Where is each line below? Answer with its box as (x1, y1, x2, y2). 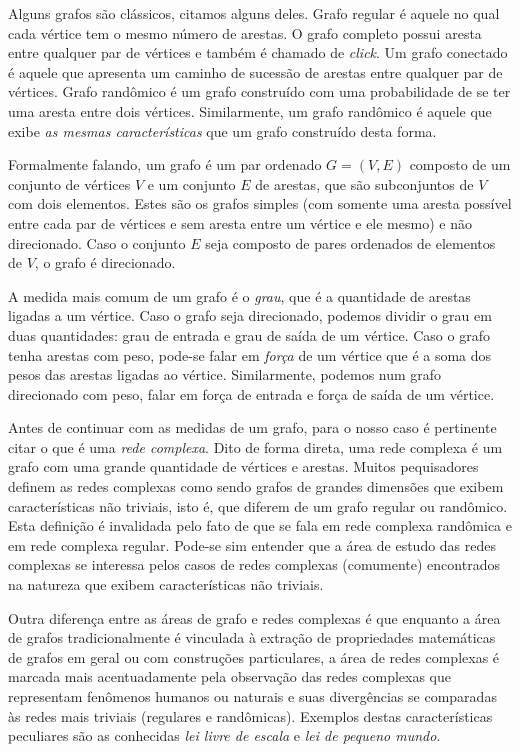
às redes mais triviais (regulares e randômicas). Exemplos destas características (8, 705, 493, 726)
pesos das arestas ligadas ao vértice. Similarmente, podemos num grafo (8, 364, 442, 385)
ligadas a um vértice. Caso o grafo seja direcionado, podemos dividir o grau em (8, 305, 492, 326)
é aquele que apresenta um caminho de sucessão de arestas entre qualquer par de (8, 61, 503, 82)
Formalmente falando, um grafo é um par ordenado (8, 154, 322, 175)
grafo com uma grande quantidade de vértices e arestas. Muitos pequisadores (8, 456, 479, 477)
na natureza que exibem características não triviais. (8, 574, 324, 595)
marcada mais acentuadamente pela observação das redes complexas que (8, 666, 451, 687)
